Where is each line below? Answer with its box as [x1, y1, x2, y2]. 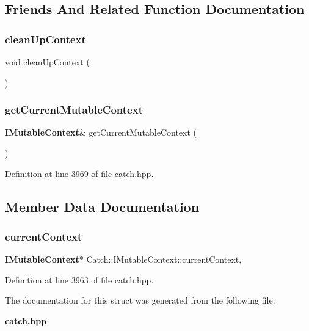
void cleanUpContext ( [5, 56, 90, 68]
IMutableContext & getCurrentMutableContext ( [5, 126, 197, 139]
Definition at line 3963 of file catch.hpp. [5, 273, 154, 286]
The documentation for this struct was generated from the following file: [5, 294, 275, 307]
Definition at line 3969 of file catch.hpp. [5, 167, 154, 180]
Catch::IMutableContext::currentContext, [86, 253, 242, 266]
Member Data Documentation [5, 197, 200, 216]
